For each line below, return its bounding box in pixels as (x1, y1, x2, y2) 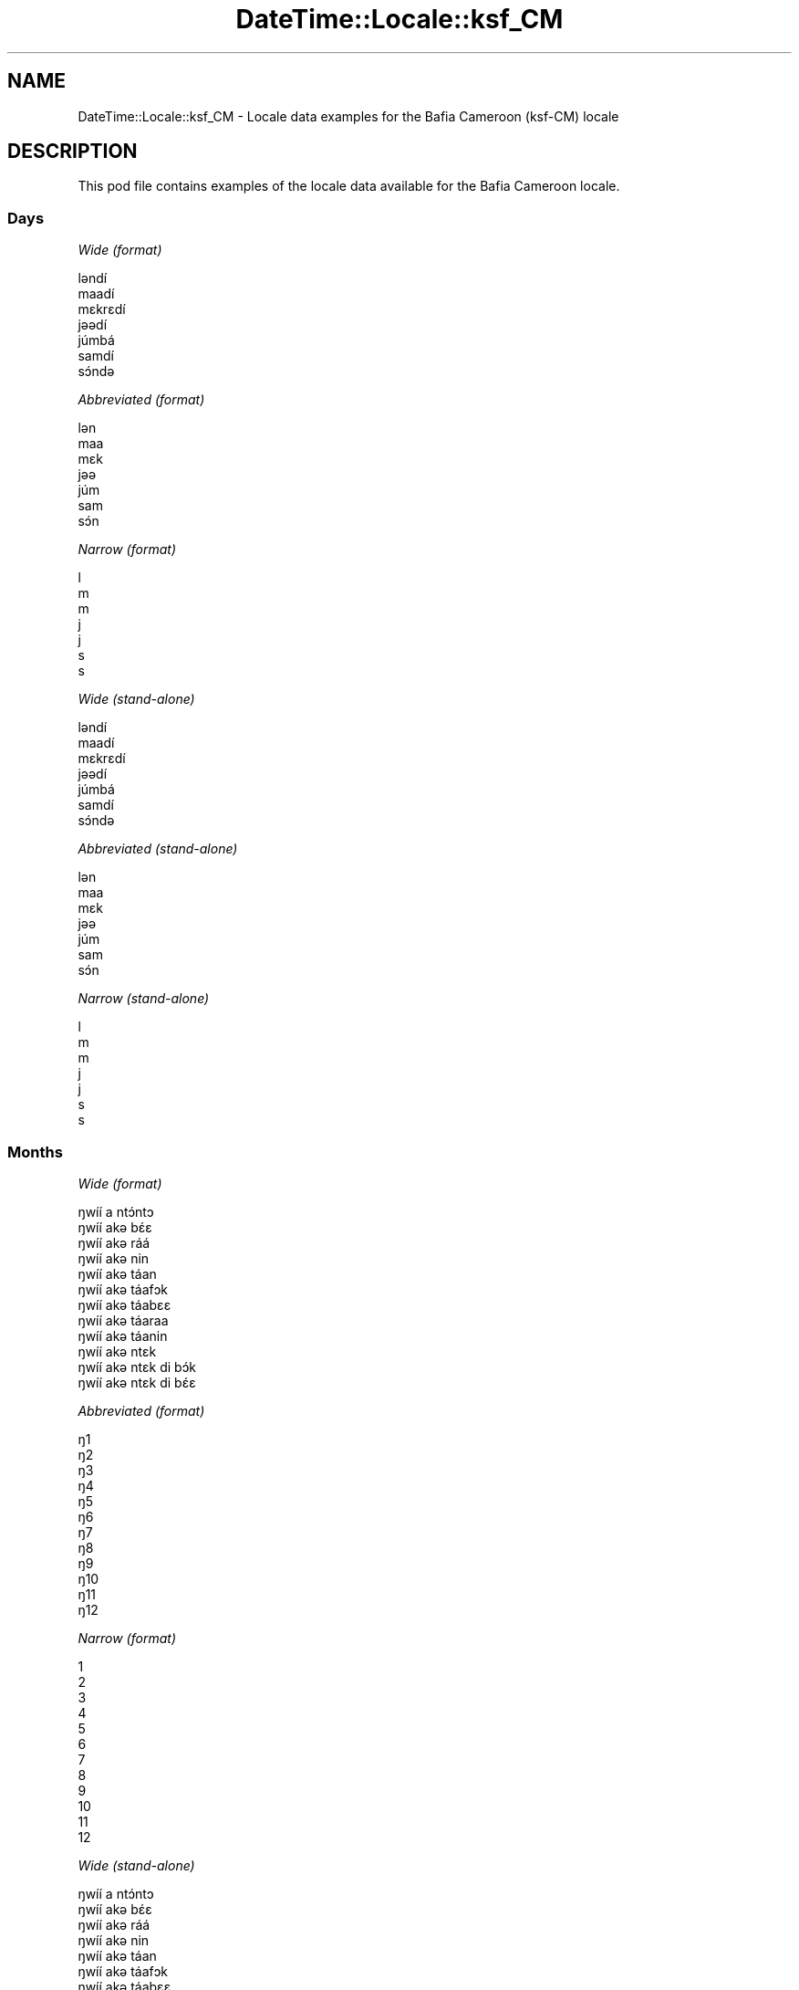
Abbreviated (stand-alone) (78, 841, 238, 857)
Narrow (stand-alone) (78, 990, 210, 1007)
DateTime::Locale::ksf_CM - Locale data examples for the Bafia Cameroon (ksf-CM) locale (78, 108, 619, 124)
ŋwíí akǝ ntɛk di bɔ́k (78, 1358, 196, 1375)
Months (7, 1142, 63, 1161)
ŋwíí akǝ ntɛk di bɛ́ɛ (78, 1374, 196, 1390)
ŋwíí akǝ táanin (78, 1327, 168, 1344)
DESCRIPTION (7, 140, 138, 163)
